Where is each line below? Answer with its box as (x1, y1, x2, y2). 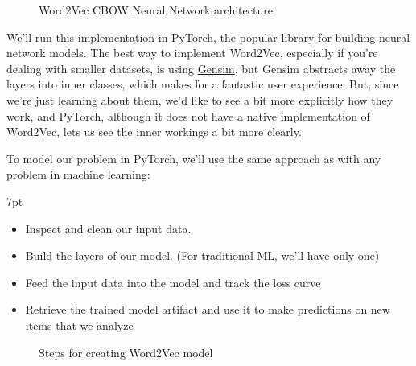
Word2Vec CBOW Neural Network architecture (39, 2, 273, 18)
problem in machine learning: (6, 166, 150, 183)
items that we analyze (25, 316, 134, 333)
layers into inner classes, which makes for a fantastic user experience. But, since (6, 76, 399, 93)
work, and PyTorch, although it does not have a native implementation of (6, 107, 370, 124)
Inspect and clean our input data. (25, 220, 192, 236)
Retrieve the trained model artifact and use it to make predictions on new (25, 301, 390, 318)
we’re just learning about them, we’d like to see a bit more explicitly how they (6, 91, 393, 108)
